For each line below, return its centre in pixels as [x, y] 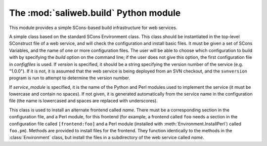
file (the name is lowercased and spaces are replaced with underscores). [83, 101]
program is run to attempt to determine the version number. [70, 78]
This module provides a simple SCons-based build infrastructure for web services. [93, 28]
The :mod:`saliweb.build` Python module [95, 13]
